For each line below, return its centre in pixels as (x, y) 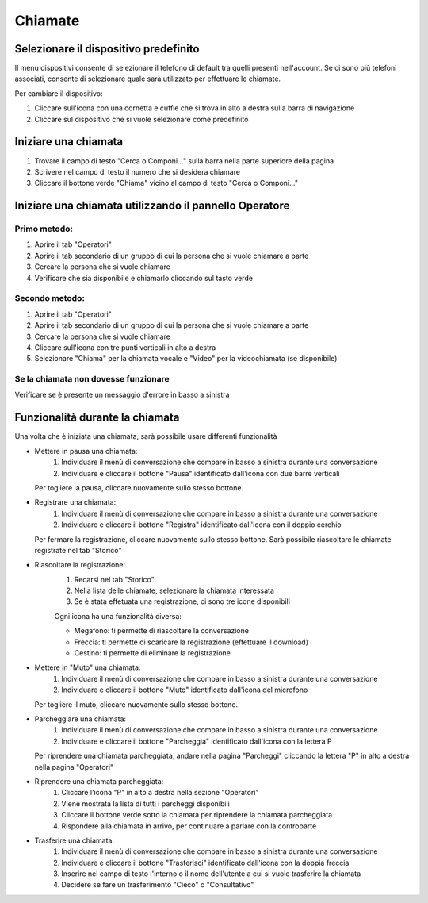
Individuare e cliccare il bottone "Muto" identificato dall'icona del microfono (185, 690)
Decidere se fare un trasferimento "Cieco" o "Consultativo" (158, 885)
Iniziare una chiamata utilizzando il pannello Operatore (152, 206)
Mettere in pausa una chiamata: (86, 451)
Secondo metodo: (50, 298)
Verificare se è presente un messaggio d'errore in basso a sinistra (122, 395)
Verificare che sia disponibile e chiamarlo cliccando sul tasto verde (144, 278)
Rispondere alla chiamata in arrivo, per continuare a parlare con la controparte (189, 826)
